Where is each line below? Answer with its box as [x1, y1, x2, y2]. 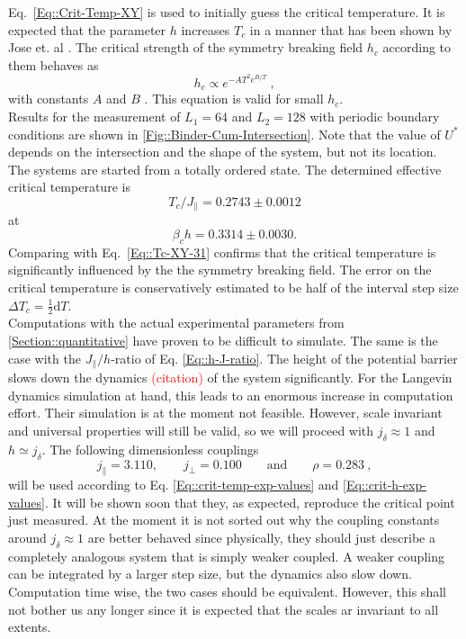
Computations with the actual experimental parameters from [8, 313, 345, 332]
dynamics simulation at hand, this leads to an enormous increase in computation [8, 385, 453, 404]
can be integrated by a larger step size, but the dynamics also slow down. [8, 564, 412, 583]
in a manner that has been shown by [249, 20, 453, 39]
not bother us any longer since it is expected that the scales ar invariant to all [8, 599, 439, 618]
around [8, 528, 47, 547]
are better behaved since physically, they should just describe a [87, 528, 435, 547]
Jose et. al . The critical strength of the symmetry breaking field [8, 38, 363, 57]
